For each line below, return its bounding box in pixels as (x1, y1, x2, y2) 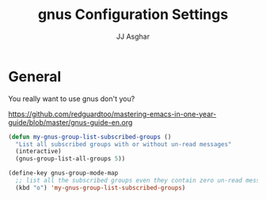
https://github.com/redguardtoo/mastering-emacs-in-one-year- (8, 109, 217, 119)
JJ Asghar (116, 32, 150, 41)
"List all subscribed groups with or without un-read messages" (15, 140, 232, 148)
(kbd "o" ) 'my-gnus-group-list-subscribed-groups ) (15, 183, 186, 191)
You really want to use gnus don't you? (8, 93, 135, 104)
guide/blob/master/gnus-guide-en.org (8, 117, 133, 127)
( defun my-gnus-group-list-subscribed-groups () (8, 133, 172, 141)
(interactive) (15, 148, 62, 156)
